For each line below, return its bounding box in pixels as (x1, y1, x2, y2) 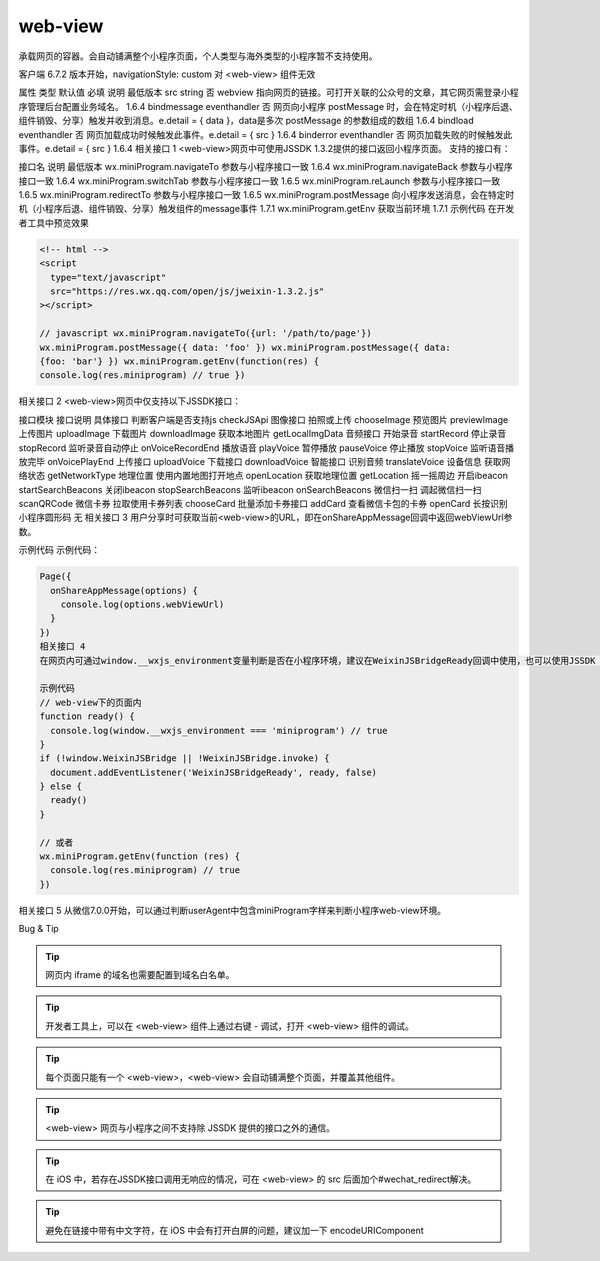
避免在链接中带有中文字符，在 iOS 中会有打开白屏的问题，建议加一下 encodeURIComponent (45, 1224, 424, 1236)
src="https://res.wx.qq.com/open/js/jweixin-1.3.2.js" (50, 286, 325, 297)
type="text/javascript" (50, 271, 167, 283)
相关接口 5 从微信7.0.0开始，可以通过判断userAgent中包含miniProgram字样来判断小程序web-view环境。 (18, 904, 447, 916)
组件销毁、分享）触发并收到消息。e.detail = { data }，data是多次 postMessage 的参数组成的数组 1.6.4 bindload (18, 115, 474, 127)
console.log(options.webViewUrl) (60, 599, 225, 610)
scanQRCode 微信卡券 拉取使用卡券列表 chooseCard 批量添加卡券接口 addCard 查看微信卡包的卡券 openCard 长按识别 (18, 498, 509, 510)
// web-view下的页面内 (39, 696, 142, 708)
